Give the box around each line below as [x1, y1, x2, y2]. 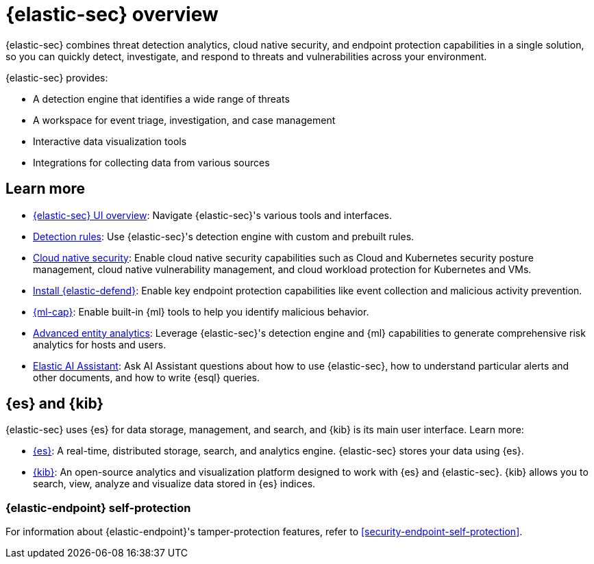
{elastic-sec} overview [5, 3, 219, 26]
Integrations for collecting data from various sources [33, 156, 270, 168]
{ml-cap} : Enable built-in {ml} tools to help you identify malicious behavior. [33, 305, 369, 318]
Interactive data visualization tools [33, 135, 187, 147]
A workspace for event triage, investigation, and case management [33, 114, 336, 126]
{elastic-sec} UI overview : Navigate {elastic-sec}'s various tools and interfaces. [33, 209, 392, 221]
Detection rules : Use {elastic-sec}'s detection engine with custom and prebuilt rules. [33, 230, 414, 242]
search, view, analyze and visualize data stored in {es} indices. [33, 478, 316, 490]
